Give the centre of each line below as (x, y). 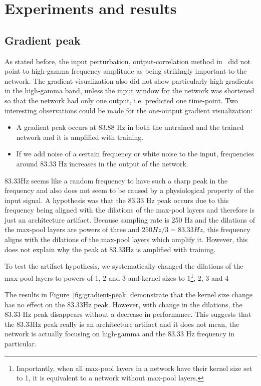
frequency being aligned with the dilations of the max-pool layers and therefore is (129, 210)
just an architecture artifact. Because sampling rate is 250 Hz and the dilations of (130, 219)
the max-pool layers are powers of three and (72, 229)
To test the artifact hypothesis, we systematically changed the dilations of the (124, 266)
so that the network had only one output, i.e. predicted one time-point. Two (121, 100)
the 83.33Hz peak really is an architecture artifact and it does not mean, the (122, 324)
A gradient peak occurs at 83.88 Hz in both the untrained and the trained (130, 127)
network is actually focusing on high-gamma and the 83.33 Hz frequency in (120, 334)
